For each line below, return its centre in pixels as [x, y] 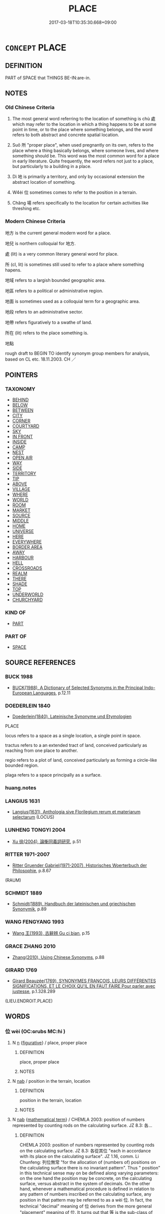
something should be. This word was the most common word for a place [86, 156]
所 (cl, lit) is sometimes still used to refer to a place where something [75, 264]
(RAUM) [13, 880]
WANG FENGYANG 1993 [34, 922]
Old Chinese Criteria [30, 107]
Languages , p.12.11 [51, 693]
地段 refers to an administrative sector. [44, 312]
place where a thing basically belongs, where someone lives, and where [85, 151]
